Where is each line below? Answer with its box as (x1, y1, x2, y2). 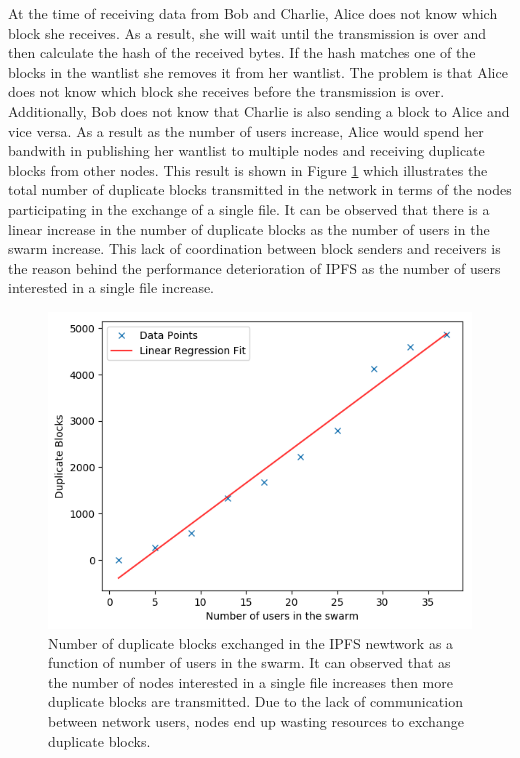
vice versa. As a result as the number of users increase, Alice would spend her (8, 120, 484, 141)
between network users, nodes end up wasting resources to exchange (48, 710, 464, 731)
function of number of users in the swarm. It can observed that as (48, 652, 451, 673)
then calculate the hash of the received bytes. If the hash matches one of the (8, 42, 476, 63)
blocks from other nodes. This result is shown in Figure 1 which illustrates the (8, 159, 488, 180)
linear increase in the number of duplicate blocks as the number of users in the (8, 218, 490, 239)
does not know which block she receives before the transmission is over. (8, 81, 445, 102)
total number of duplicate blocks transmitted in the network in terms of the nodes (8, 179, 512, 200)
